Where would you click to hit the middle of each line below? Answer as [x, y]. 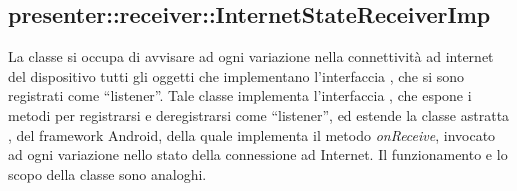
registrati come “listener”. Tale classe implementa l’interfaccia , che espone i [240, 95]
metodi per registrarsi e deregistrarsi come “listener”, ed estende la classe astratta [259, 114]
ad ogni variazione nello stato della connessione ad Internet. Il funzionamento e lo [258, 154]
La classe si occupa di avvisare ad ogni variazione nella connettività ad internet [251, 56]
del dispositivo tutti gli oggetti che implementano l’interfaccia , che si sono [236, 75]
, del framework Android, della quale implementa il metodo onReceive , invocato [252, 134]
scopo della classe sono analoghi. [107, 173]
